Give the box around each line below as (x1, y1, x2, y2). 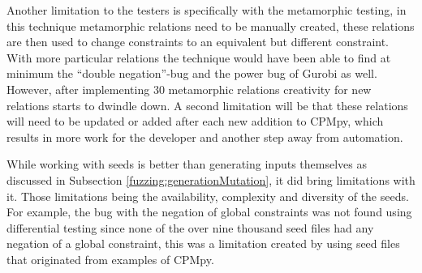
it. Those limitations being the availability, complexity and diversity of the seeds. (6, 187, 409, 204)
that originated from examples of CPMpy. (6, 250, 214, 267)
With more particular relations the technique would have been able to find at (6, 49, 391, 66)
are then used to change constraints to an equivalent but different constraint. (6, 33, 390, 50)
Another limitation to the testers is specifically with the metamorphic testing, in (6, 2, 407, 18)
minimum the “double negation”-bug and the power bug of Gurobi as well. (6, 65, 377, 82)
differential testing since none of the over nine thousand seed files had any (6, 219, 374, 236)
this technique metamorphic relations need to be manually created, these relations (6, 17, 415, 34)
